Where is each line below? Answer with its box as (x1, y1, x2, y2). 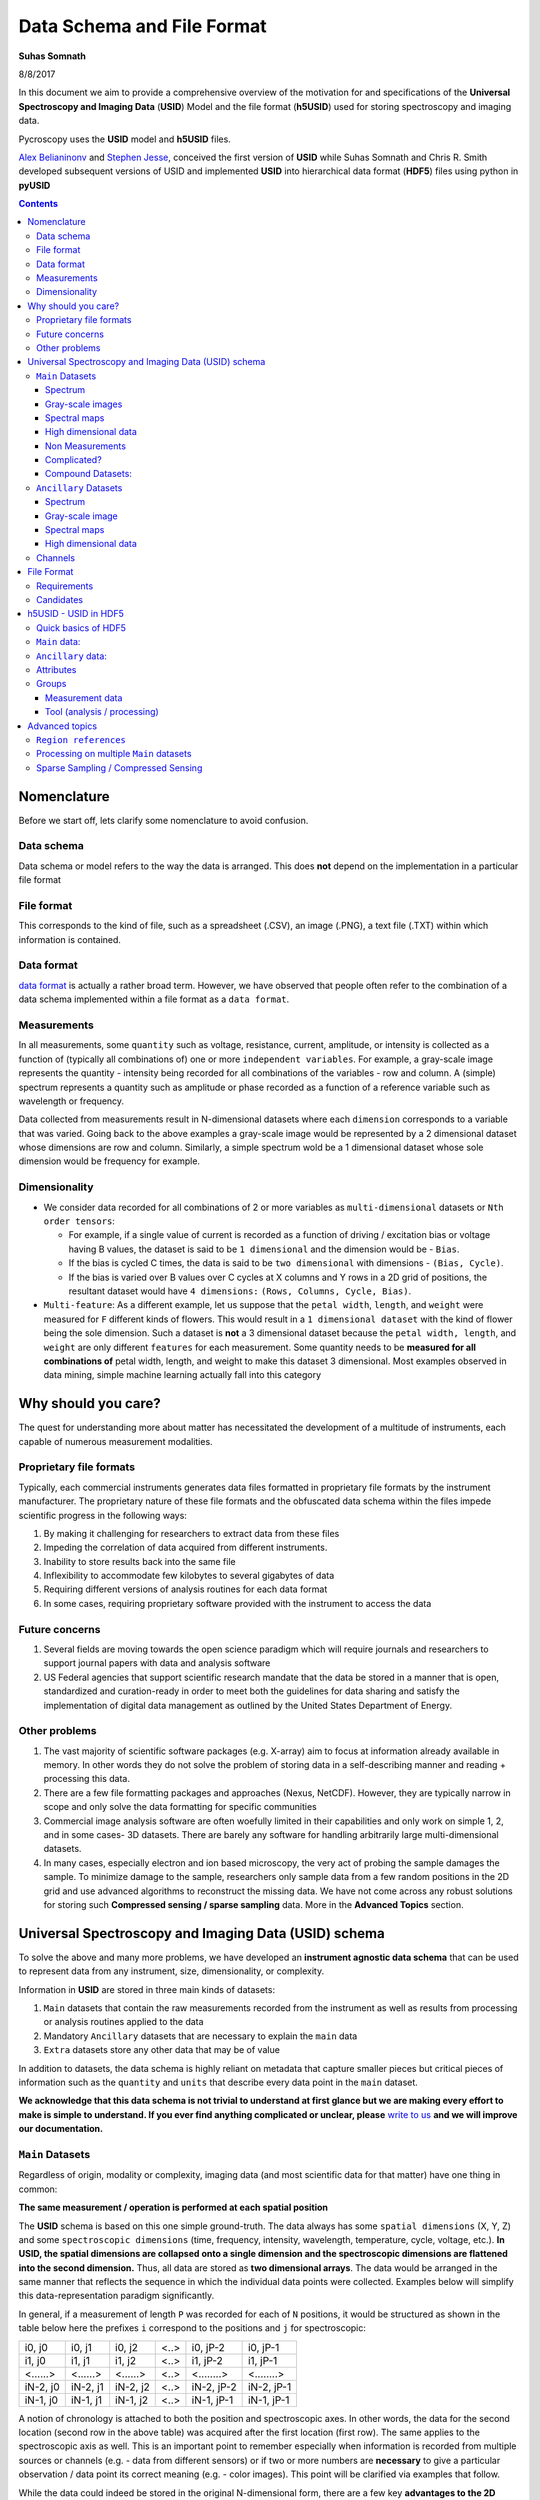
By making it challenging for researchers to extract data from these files (43, 1527, 340, 1539)
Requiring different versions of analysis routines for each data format (43, 1583, 328, 1595)
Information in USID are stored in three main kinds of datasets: (18, 1983, 275, 1995)
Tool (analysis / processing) (45, 706, 159, 718)
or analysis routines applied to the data (43, 2016, 204, 2028)
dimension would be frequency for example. (18, 1155, 200, 1167)
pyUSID (18, 179, 51, 191)
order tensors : (43, 1215, 115, 1227)
